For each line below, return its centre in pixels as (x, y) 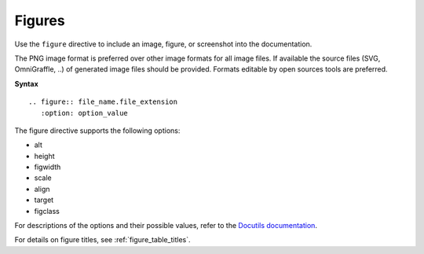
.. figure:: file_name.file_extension (103, 102)
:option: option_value (84, 113)
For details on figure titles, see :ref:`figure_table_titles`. (103, 240)
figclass (47, 211)
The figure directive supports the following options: (97, 131)
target (44, 200)
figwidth (48, 167)
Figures (40, 20)
